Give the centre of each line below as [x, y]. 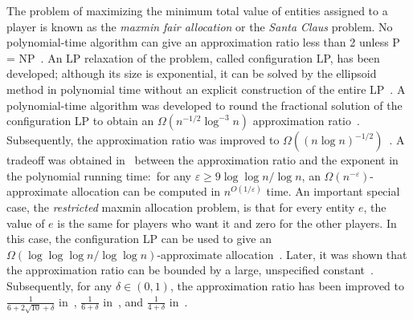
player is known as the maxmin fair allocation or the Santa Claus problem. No [200, 26]
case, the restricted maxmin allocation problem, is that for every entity [181, 207]
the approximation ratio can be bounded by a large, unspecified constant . [190, 270]
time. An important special [333, 191]
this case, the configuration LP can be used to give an [139, 239]
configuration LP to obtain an [80, 121]
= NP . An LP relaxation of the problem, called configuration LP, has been [193, 57]
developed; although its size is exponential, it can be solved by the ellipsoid [192, 73]
